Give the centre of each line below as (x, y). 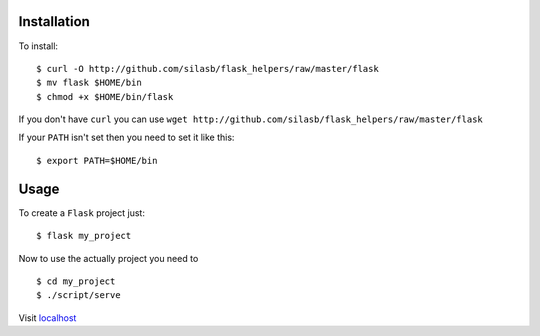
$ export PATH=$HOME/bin (97, 160)
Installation (54, 21)
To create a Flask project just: (81, 212)
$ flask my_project (84, 236)
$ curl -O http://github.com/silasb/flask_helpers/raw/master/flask (207, 68)
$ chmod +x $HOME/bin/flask (105, 96)
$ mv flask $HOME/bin (89, 83)
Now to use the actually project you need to (108, 258)
